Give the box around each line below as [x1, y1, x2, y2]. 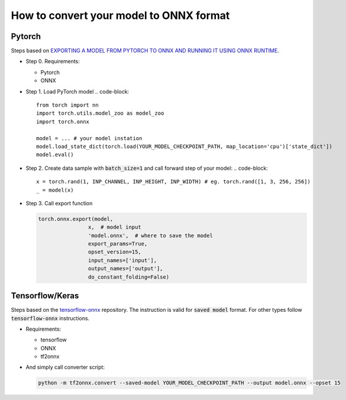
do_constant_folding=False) [88, 273, 170, 280]
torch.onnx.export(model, [38, 215, 114, 222]
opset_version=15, [88, 249, 141, 256]
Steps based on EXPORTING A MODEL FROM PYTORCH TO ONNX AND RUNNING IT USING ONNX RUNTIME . [11, 47, 279, 54]
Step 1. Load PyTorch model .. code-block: [25, 88, 130, 95]
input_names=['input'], [88, 257, 157, 263]
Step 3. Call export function [25, 199, 93, 207]
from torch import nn [36, 102, 99, 109]
